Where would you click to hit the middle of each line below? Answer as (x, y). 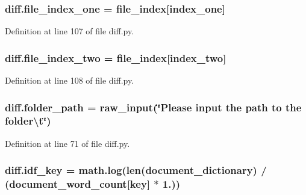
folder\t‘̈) (28, 121)
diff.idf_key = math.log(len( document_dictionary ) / (136, 170)
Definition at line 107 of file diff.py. (70, 31)
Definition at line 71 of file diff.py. (67, 143)
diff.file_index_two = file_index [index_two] (116, 57)
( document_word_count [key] (78, 184)
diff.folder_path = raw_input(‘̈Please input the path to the (153, 107)
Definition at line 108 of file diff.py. (70, 80)
